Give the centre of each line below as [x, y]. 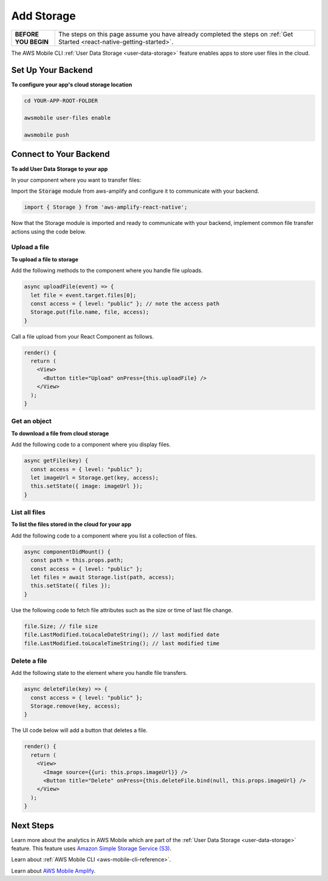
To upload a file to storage [45, 259]
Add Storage [43, 16]
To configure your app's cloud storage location [72, 85]
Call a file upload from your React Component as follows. [83, 336]
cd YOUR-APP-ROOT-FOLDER [61, 101]
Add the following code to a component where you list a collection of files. [104, 536]
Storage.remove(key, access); [76, 706]
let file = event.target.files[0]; [84, 295]
